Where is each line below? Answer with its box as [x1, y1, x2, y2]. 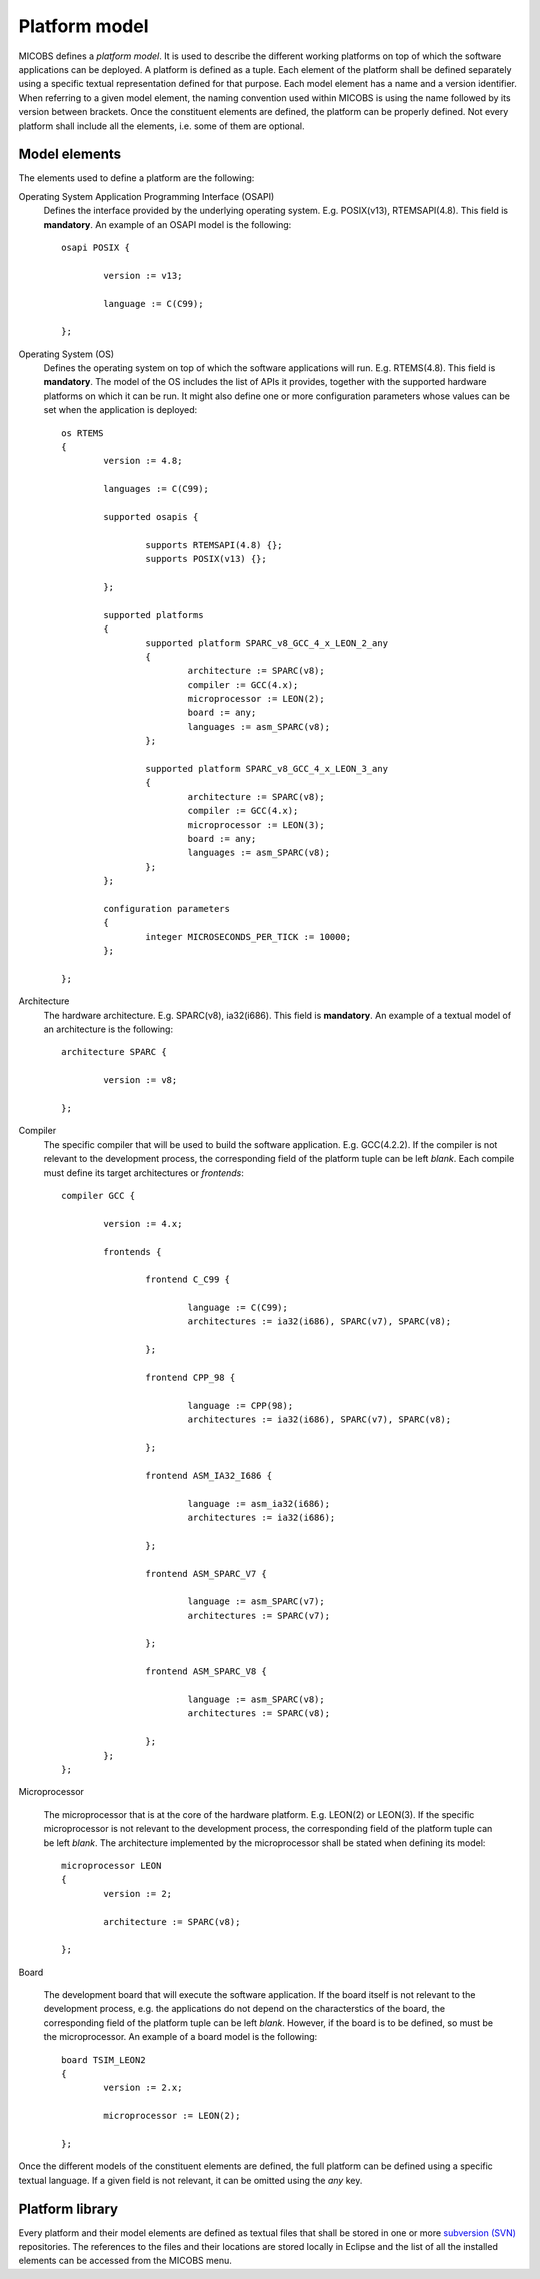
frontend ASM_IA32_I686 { [145, 1470, 273, 1481]
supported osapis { [103, 511, 199, 522]
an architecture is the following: [43, 1023, 174, 1035]
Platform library [18, 2200, 119, 2217]
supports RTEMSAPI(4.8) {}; [145, 539, 284, 550]
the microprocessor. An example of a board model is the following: [43, 2031, 318, 2043]
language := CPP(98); [187, 1400, 294, 1411]
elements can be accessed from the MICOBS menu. [18, 2255, 232, 2267]
